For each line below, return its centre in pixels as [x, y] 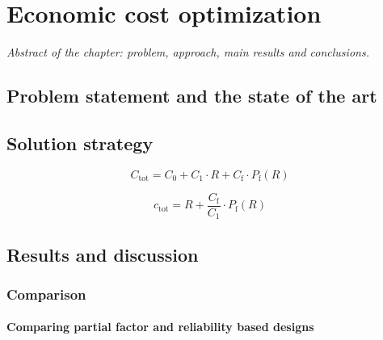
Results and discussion [103, 254]
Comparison [46, 294]
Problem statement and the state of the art [192, 96]
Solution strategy [80, 143]
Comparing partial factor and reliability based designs [160, 327]
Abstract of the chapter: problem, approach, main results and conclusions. [188, 52]
